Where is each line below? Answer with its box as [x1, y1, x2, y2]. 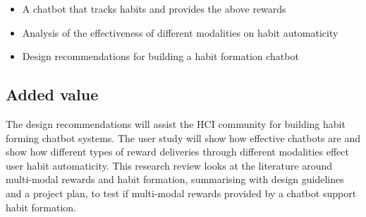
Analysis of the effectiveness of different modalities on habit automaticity [22, 25, 338, 40]
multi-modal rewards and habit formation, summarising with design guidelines [6, 172, 344, 187]
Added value [6, 83, 99, 105]
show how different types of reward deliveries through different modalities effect [6, 144, 350, 159]
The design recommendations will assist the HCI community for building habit [6, 116, 346, 131]
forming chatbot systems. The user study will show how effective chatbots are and [6, 130, 361, 145]
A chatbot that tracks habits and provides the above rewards [22, 1, 286, 16]
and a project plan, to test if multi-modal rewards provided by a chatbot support [6, 185, 357, 200]
